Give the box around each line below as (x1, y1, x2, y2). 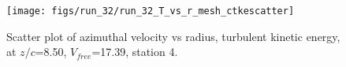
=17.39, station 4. (91, 43, 178, 60)
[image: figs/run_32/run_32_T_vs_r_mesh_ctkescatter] (6, 6, 295, 17)
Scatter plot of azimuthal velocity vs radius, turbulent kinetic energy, (6, 28, 340, 44)
